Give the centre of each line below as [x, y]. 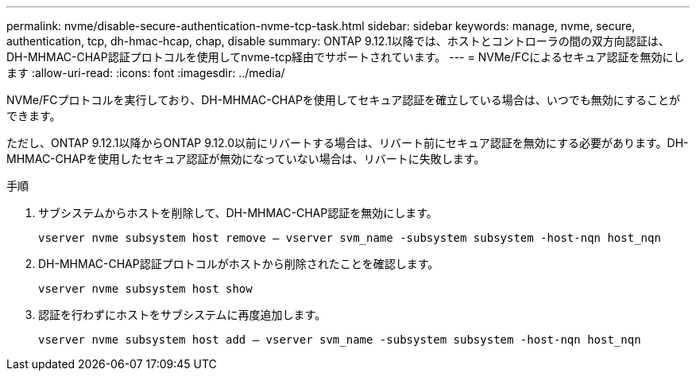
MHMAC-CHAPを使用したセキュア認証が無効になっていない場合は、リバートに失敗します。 [246, 159]
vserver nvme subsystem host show [145, 289]
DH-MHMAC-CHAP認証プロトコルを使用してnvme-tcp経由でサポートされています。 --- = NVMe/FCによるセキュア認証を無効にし [346, 57]
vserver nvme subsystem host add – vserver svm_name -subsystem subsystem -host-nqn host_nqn [340, 340]
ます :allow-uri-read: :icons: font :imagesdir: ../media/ [146, 73]
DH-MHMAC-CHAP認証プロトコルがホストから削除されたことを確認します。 [239, 264]
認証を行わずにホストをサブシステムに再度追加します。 [182, 315]
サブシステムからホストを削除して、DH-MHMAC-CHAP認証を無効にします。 [238, 213]
